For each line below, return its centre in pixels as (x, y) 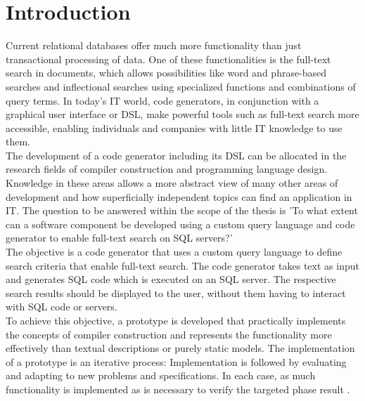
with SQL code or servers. (62, 307)
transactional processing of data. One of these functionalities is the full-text (168, 59)
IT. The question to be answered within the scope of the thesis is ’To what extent (182, 210)
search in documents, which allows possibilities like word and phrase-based (166, 73)
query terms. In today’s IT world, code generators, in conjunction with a (162, 100)
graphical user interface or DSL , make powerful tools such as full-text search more (182, 114)
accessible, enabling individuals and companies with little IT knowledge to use (174, 127)
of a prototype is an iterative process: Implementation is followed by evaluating (176, 361)
